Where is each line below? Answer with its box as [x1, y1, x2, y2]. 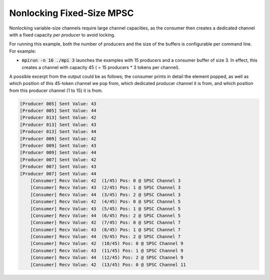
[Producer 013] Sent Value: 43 [19, 121, 97, 127]
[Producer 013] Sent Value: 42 [19, 115, 97, 120]
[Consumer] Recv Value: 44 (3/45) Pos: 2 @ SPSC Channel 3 [30, 191, 181, 197]
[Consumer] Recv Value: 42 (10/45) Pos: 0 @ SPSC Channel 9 [30, 240, 183, 246]
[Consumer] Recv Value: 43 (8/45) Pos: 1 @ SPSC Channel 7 [30, 226, 181, 232]
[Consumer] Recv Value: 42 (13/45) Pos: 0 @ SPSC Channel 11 [30, 261, 186, 267]
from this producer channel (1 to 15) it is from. [9, 87, 103, 93]
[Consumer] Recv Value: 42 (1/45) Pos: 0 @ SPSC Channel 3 [30, 177, 181, 183]
